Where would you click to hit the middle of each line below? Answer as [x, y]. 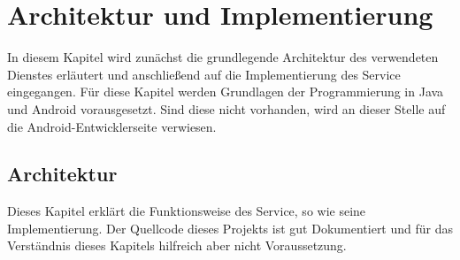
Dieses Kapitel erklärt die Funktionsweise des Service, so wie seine [187, 211]
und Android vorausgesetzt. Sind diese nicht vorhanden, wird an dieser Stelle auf [226, 108]
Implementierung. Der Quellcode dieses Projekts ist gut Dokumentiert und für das [230, 228]
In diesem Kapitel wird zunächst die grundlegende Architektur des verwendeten [223, 57]
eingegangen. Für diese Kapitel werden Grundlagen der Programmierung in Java [226, 92]
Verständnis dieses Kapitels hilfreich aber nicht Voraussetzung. [177, 245]
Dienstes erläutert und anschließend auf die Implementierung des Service [204, 74]
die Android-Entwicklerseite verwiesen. [112, 126]
